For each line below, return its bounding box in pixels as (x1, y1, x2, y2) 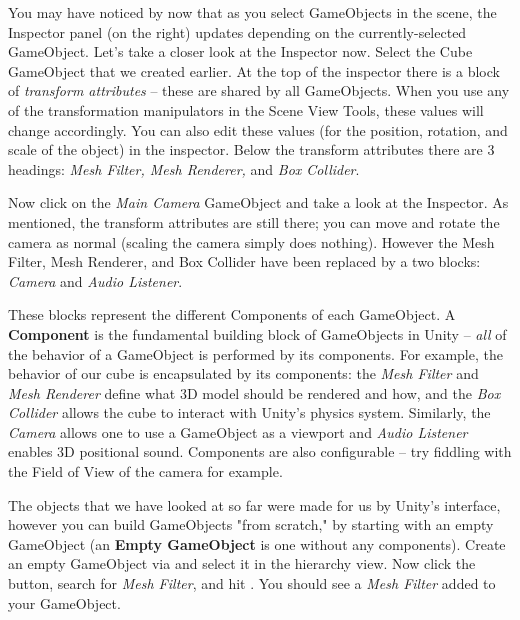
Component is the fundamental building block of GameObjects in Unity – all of (8, 323, 507, 344)
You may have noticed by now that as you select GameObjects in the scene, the (8, 2, 497, 22)
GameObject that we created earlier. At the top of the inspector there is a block (8, 60, 500, 81)
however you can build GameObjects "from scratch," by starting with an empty (8, 514, 494, 535)
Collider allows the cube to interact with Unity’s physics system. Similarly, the (8, 402, 491, 423)
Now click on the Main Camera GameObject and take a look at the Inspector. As (8, 192, 509, 213)
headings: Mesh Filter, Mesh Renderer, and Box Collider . (8, 158, 360, 179)
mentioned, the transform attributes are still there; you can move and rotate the (8, 211, 500, 232)
